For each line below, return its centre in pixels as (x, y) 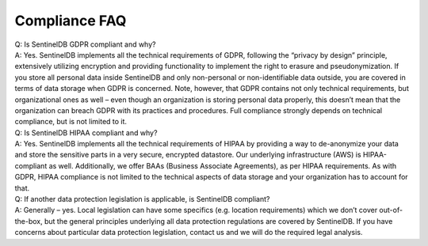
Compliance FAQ (71, 21)
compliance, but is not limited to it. (71, 122)
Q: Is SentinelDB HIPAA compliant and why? (86, 132)
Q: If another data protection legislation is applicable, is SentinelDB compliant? (142, 199)
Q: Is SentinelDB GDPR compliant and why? (85, 44)
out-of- (391, 210)
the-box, (29, 221)
